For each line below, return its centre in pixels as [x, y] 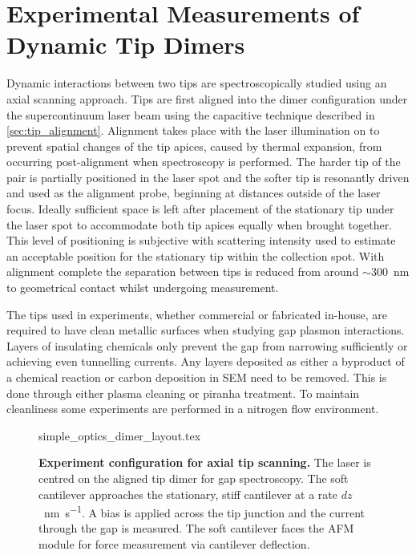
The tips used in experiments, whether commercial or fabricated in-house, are [197, 314]
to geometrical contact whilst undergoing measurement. [143, 288]
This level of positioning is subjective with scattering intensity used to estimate [201, 240]
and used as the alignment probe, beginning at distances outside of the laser [194, 193]
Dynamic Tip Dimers [126, 45]
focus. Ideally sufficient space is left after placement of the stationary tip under [200, 209]
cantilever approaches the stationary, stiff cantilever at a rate [188, 494]
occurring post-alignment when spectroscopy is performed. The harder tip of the [204, 162]
